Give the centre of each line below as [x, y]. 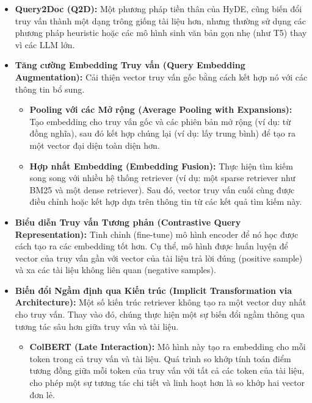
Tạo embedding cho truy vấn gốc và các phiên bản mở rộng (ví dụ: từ [160, 121]
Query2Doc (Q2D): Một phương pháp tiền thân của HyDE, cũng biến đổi [158, 9]
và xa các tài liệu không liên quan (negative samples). [115, 270]
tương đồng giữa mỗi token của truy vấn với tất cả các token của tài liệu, [167, 370]
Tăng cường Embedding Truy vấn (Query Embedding [130, 65]
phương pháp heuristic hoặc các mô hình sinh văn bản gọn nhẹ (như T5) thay [161, 33]
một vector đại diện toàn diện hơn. [95, 145]
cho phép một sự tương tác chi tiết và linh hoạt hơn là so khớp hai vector [167, 383]
